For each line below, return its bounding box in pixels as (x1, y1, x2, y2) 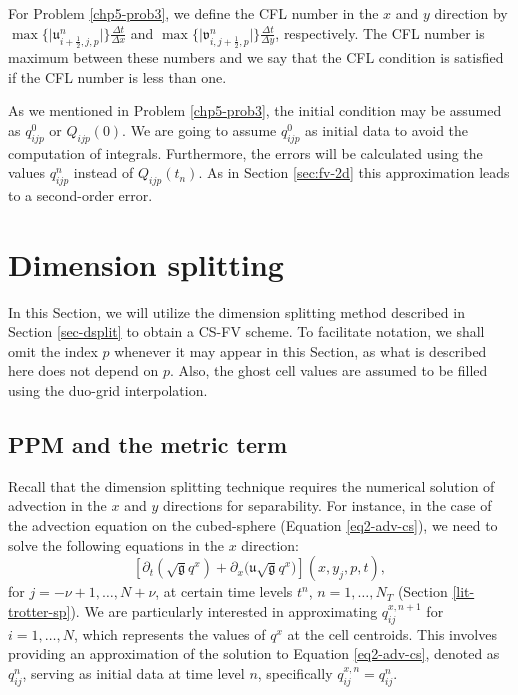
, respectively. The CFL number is (275, 22, 485, 43)
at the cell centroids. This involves (287, 623, 497, 644)
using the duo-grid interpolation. (8, 380, 208, 401)
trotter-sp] (8, 600, 71, 621)
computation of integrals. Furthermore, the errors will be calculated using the (8, 142, 483, 163)
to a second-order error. (8, 184, 153, 205)
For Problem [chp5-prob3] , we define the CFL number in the (8, 3, 379, 23)
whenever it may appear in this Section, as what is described (114, 340, 487, 361)
